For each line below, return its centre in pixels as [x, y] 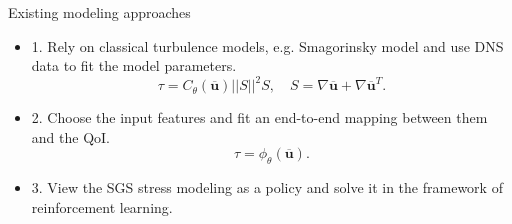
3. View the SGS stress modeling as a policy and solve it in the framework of [267, 187]
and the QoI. [70, 136]
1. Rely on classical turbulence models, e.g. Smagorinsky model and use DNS [267, 45]
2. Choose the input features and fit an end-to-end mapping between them [259, 117]
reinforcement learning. [102, 206]
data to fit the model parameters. [134, 65]
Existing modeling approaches [99, 12]
